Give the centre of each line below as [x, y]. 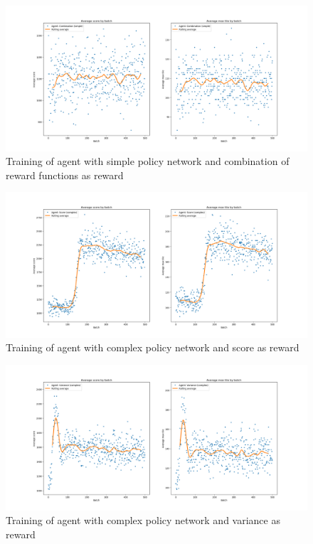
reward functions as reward [65, 175]
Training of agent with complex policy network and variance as [143, 520]
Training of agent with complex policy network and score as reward [153, 347]
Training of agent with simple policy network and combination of [148, 161]
